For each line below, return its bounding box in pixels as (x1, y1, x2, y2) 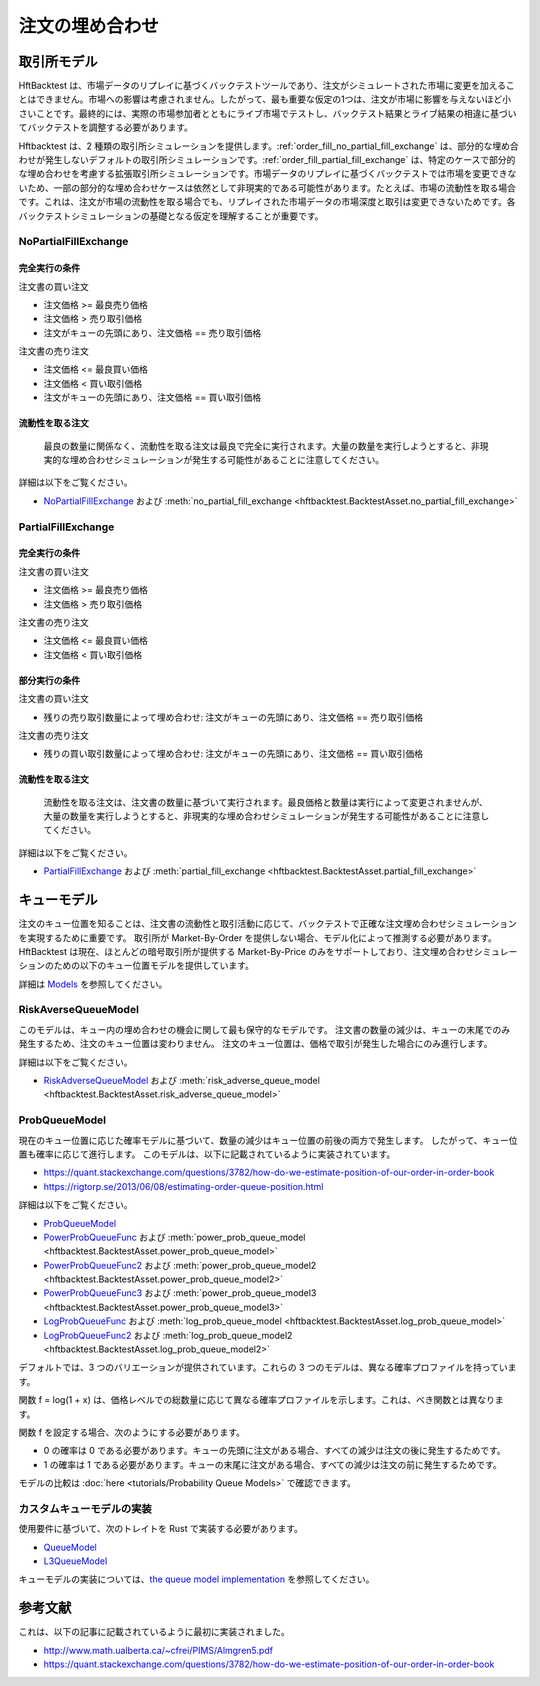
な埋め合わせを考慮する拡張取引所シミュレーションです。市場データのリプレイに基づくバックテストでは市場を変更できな (18, 168, 517, 180)
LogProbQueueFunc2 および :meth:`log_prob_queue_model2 (43, 1329, 293, 1341)
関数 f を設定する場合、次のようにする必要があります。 (18, 1426, 245, 1438)
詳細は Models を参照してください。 (18, 978, 168, 990)
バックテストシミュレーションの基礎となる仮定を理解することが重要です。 (18, 210, 324, 222)
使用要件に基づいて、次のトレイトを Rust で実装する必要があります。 (18, 1523, 304, 1535)
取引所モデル (18, 53, 98, 70)
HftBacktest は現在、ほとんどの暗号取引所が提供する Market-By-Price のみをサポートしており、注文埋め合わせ (18, 945, 475, 957)
